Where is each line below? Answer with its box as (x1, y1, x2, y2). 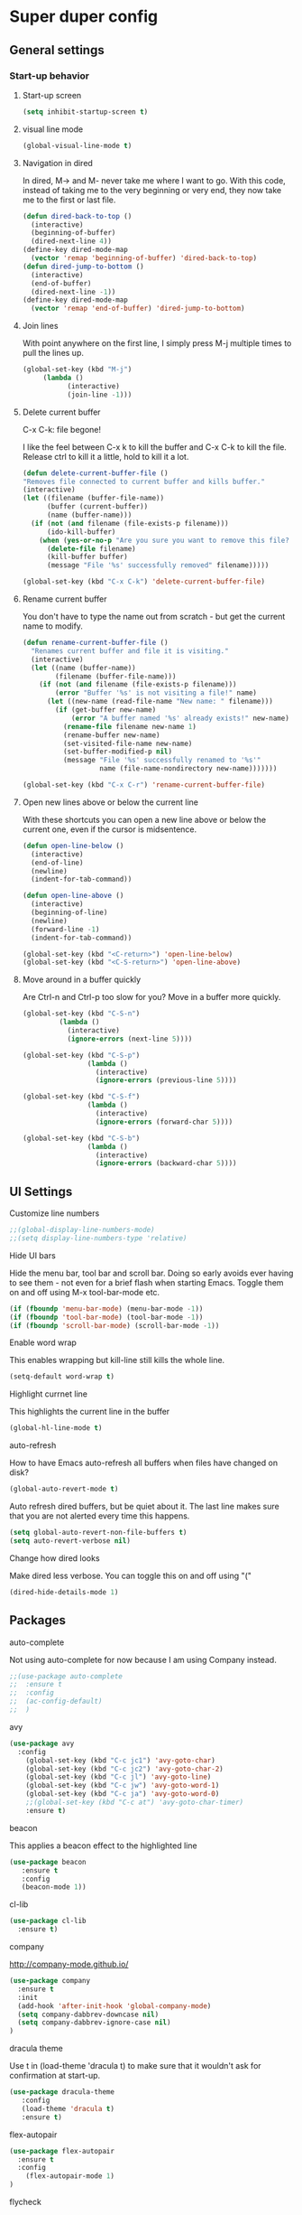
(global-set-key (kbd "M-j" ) (22, 365, 133, 374)
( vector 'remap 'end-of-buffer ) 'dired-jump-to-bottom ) (31, 304, 245, 313)
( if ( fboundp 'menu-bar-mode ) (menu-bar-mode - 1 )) (9, 1304, 204, 1313)
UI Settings (9, 1183, 73, 1199)
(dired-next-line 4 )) (31, 237, 113, 246)
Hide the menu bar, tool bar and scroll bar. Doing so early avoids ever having (9, 1267, 294, 1278)
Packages (9, 1612, 66, 1628)
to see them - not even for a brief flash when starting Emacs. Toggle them (9, 1276, 284, 1288)
